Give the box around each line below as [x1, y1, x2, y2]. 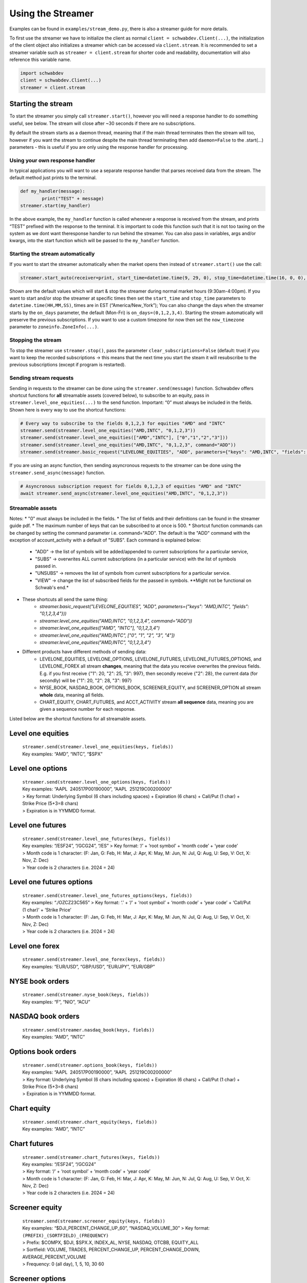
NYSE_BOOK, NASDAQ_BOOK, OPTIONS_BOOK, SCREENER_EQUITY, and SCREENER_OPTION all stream [39, 685, 261, 691]
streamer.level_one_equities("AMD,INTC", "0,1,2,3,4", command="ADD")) [39, 617, 192, 624]
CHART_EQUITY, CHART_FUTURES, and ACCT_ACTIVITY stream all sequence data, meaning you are [39, 699, 254, 705]
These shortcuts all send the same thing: [22, 596, 108, 602]
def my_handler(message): [20, 188, 85, 195]
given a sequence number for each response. [39, 706, 136, 712]
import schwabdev [20, 70, 64, 76]
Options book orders [9, 1047, 77, 1056]
